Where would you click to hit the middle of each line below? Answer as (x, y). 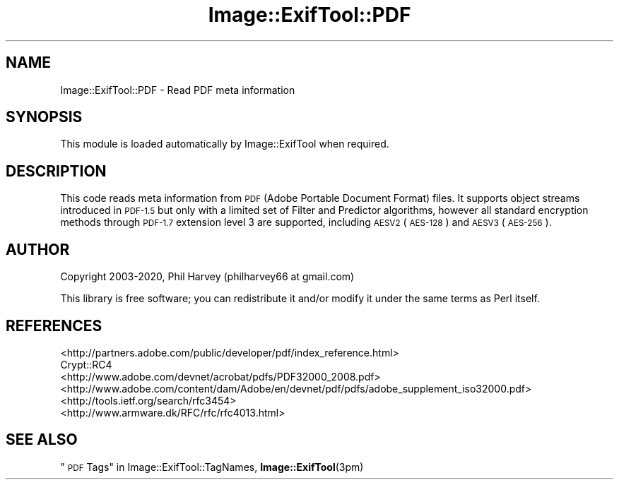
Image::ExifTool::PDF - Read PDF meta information (178, 90)
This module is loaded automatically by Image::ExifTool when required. (225, 144)
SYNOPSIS (44, 117)
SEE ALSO (42, 440)
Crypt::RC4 (86, 364)
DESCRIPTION (56, 171)
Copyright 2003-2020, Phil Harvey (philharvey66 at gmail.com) (207, 277)
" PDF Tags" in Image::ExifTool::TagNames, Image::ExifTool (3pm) (212, 467)
